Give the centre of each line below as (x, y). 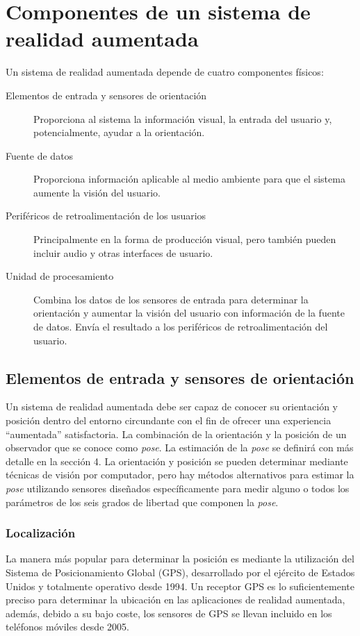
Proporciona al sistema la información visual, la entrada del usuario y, (183, 118)
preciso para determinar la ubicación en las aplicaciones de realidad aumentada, (175, 600)
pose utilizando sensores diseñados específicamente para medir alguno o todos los (178, 488)
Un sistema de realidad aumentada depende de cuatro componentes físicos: (165, 72)
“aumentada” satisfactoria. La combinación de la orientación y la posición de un (176, 434)
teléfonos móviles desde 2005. (67, 627)
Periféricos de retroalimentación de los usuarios (106, 216)
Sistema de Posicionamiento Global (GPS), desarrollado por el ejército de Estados (180, 572)
